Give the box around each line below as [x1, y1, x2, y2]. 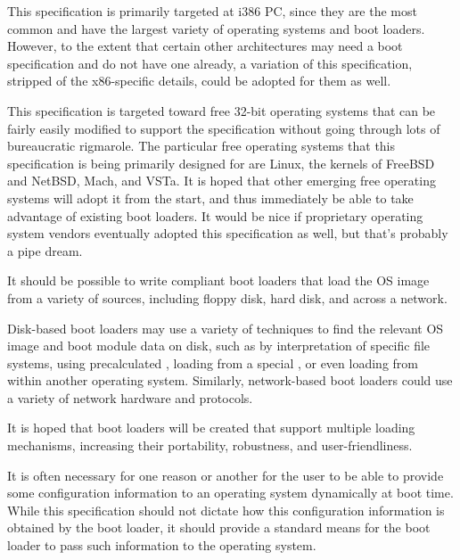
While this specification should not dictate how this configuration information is [7, 500, 445, 519]
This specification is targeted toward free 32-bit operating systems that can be [7, 101, 436, 119]
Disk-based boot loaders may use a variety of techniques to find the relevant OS [7, 318, 444, 337]
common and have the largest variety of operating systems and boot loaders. [7, 19, 425, 37]
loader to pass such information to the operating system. [7, 536, 316, 555]
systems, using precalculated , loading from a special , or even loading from [7, 353, 418, 372]
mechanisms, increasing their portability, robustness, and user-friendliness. [7, 436, 413, 455]
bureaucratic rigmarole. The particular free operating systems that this [7, 136, 396, 155]
